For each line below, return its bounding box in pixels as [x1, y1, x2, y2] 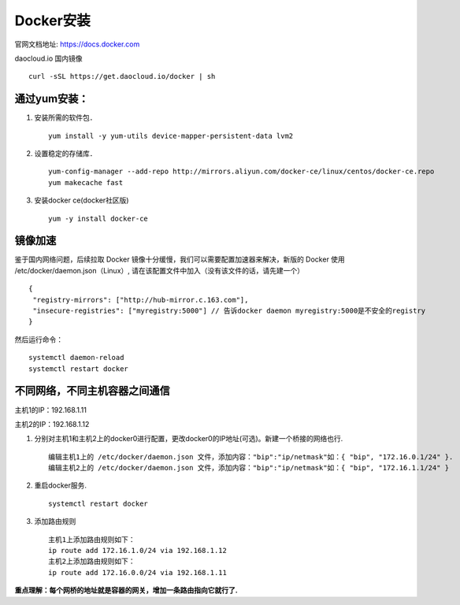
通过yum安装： [14, 92, 89, 106]
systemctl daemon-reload [28, 353, 124, 362]
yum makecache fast [48, 178, 124, 187]
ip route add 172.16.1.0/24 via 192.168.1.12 [48, 546, 228, 555]
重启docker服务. [34, 481, 87, 490]
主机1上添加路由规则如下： [48, 535, 135, 544]
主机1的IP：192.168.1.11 [14, 405, 87, 414]
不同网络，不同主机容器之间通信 [14, 384, 170, 398]
